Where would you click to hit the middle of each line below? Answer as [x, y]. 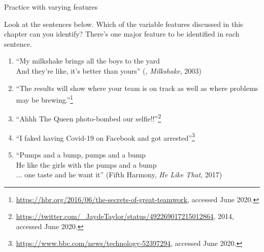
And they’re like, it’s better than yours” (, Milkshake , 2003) [109, 70]
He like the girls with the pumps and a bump [86, 164]
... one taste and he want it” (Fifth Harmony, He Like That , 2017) [119, 175]
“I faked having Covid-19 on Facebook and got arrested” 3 [105, 137]
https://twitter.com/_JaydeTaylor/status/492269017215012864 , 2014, [125, 216]
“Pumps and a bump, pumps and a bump [81, 154]
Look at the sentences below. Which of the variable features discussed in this [124, 24]
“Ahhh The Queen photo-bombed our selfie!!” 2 [88, 118]
